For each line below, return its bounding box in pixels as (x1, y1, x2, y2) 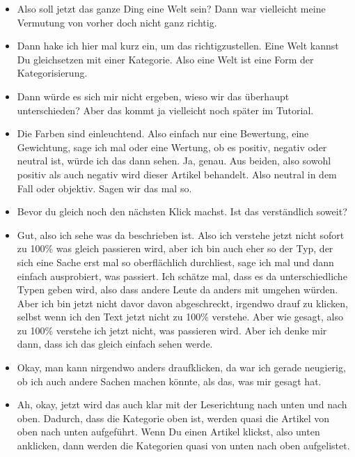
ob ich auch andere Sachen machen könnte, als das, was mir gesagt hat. (17, 373, 322, 388)
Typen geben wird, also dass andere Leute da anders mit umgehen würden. (17, 282, 338, 297)
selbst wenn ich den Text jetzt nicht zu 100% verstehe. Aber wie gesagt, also (17, 309, 344, 324)
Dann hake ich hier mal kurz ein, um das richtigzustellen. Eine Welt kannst (17, 38, 339, 53)
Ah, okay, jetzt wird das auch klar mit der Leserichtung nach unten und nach (17, 397, 347, 412)
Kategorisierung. (17, 65, 88, 80)
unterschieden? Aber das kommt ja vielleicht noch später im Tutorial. (17, 102, 314, 117)
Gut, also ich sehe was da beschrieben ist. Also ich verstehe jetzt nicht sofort (17, 227, 345, 242)
